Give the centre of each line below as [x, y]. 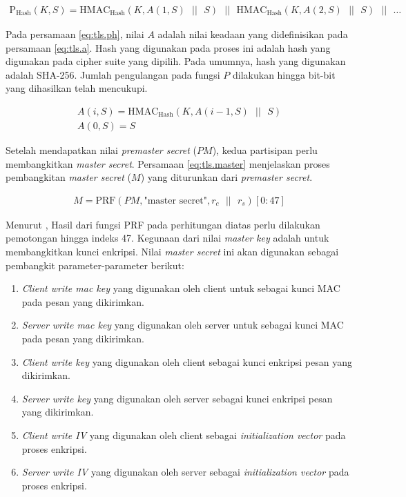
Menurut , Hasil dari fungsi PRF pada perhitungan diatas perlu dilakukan [163, 224]
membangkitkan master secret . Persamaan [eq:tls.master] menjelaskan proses [168, 163]
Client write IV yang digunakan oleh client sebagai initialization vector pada [184, 435]
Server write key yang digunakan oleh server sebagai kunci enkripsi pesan [177, 398]
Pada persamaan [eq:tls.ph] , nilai [75, 34]
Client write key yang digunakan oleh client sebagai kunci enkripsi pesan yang [187, 361]
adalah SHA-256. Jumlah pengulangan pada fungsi [113, 74]
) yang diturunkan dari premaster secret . [226, 177]
